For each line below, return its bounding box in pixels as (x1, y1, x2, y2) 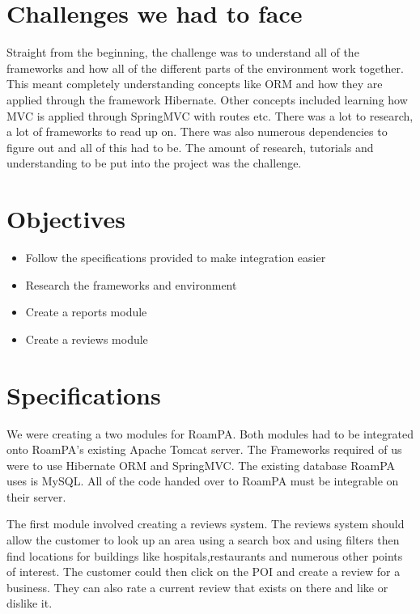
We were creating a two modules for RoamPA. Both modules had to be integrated (6, 425, 414, 442)
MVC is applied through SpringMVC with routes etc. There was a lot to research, (6, 107, 414, 124)
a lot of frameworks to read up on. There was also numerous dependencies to (6, 123, 388, 140)
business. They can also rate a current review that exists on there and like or (6, 578, 388, 595)
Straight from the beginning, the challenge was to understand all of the (6, 44, 359, 61)
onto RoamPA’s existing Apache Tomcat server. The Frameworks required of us (6, 441, 402, 458)
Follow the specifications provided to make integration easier (25, 249, 326, 265)
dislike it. (6, 595, 53, 612)
